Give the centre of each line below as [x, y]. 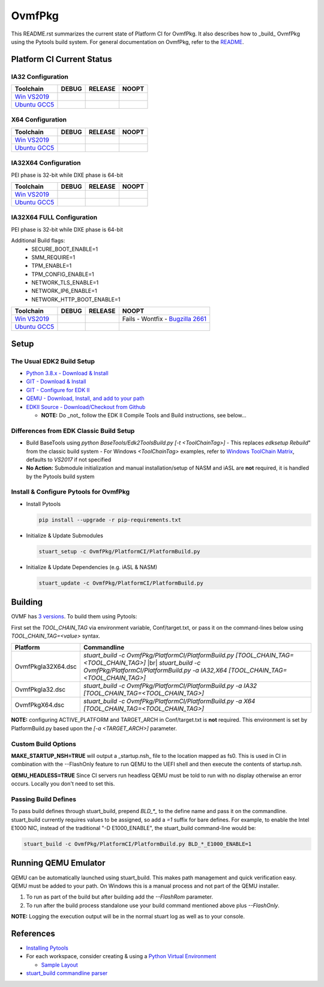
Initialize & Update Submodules [64, 535]
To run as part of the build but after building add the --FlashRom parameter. [119, 897]
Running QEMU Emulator [58, 863]
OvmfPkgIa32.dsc [40, 690]
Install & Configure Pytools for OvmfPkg [70, 492]
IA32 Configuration [40, 76]
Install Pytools [43, 504]
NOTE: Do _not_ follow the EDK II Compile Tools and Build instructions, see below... [144, 415]
